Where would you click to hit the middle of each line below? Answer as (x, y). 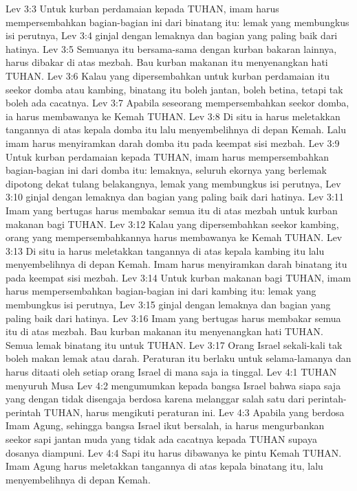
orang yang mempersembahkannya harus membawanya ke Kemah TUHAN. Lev (174, 237)
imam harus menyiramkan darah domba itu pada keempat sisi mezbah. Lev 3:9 (173, 142)
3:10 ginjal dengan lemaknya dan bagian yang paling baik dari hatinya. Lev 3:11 (175, 197)
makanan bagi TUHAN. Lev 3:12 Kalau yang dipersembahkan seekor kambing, (172, 224)
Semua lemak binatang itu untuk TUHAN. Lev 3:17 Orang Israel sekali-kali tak (174, 344)
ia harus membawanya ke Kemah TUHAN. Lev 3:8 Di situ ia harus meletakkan (173, 116)
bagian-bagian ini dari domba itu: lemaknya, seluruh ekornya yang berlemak (166, 170)
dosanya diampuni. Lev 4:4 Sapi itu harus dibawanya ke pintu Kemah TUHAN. (174, 452)
